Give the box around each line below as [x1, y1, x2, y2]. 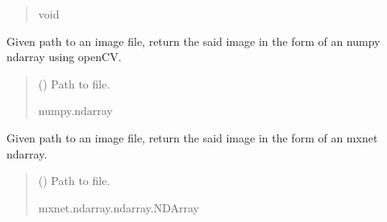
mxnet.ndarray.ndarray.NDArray [38, 199, 200, 216]
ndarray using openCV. [6, 48, 122, 65]
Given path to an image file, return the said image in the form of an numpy [6, 32, 381, 49]
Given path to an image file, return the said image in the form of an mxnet [6, 129, 378, 146]
